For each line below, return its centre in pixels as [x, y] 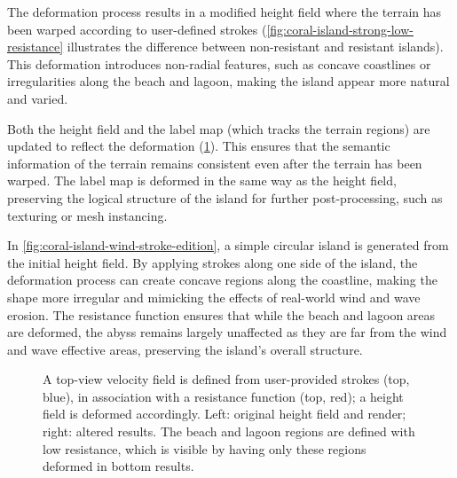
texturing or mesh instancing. [87, 215]
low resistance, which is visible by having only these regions [205, 448]
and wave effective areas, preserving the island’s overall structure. [185, 349]
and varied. [38, 98]
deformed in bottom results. [118, 466]
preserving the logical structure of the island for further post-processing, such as [225, 197]
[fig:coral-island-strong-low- [340, 29]
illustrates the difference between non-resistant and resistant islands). [255, 47]
